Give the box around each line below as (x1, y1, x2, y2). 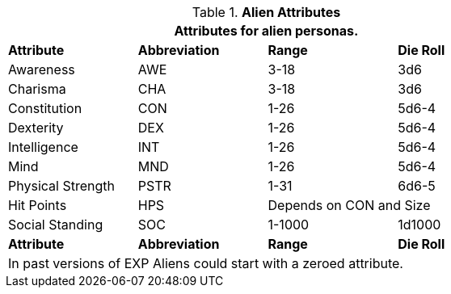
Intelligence (8, 139, 78, 155)
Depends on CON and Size (268, 197, 431, 213)
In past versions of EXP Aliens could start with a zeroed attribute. (8, 255, 403, 271)
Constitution (8, 100, 82, 116)
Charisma (8, 81, 66, 97)
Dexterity (8, 120, 64, 136)
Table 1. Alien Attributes (192, 4, 341, 20)
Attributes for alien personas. (174, 23, 359, 39)
